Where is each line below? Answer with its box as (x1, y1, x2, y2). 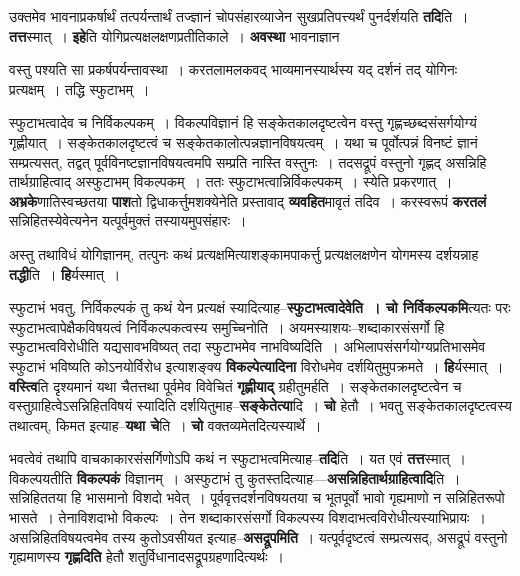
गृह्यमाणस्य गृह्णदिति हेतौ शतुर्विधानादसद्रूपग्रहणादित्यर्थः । (9, 546, 284, 567)
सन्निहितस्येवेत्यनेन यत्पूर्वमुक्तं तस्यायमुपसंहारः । (9, 210, 247, 231)
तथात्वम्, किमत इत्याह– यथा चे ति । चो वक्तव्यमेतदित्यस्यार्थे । (9, 414, 322, 435)
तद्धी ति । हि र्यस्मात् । (9, 263, 121, 284)
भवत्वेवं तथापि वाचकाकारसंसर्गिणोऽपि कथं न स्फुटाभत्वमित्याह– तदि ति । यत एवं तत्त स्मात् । (9, 448, 466, 469)
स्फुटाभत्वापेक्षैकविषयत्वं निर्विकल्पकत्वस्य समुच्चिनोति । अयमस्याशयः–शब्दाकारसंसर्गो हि (9, 316, 445, 337)
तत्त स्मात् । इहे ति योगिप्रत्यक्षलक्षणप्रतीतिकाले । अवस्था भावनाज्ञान (9, 25, 340, 46)
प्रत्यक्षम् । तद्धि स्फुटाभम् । (9, 78, 150, 99)
